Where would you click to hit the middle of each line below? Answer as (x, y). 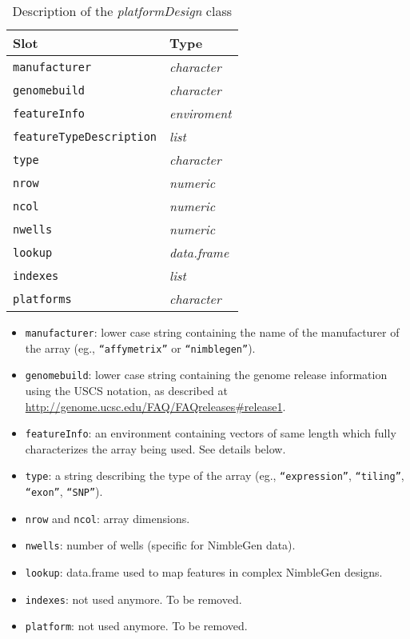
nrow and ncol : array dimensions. (107, 518)
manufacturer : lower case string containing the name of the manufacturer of (212, 332)
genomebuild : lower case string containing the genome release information (206, 375)
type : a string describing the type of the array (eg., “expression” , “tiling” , (215, 475)
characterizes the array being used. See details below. (155, 448)
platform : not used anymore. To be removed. (136, 626)
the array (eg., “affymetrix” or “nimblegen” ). (140, 347)
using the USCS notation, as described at (126, 390)
